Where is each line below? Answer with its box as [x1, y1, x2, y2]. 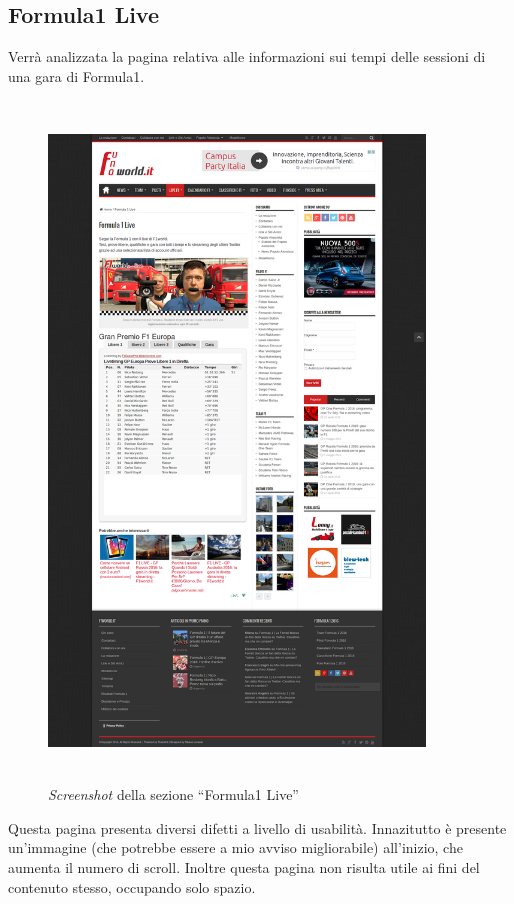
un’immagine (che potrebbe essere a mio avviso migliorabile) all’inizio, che [8, 837, 463, 858]
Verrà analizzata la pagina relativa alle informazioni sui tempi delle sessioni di [8, 46, 486, 67]
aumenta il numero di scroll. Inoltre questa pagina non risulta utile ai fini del [8, 857, 480, 878]
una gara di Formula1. [8, 65, 145, 86]
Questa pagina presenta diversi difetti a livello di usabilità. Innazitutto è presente [8, 817, 507, 838]
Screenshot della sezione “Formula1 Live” [48, 784, 299, 805]
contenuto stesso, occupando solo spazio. [8, 876, 256, 897]
